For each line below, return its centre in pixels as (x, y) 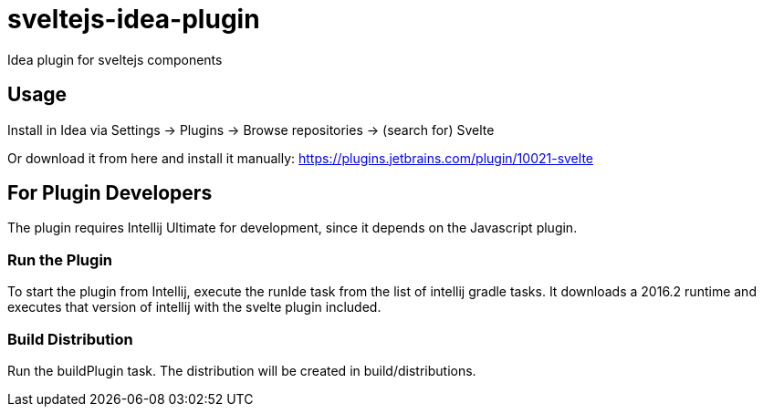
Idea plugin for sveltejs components (115, 59)
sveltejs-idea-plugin (134, 19)
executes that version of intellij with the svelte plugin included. (194, 307)
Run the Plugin (60, 259)
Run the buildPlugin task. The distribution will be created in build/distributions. (242, 370)
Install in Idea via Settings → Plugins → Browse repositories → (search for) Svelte (251, 129)
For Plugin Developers (110, 193)
